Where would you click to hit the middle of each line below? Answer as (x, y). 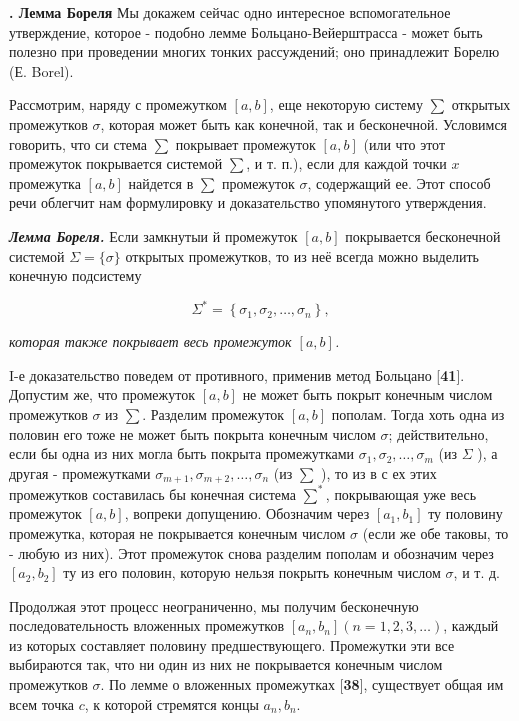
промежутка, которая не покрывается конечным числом (177, 532)
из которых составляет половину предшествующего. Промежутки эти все (232, 644)
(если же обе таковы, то (435, 532)
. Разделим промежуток (213, 414)
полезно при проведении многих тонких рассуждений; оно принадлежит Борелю (254, 51)
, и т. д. (476, 572)
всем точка (42, 703)
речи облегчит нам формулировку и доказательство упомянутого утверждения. (248, 202)
